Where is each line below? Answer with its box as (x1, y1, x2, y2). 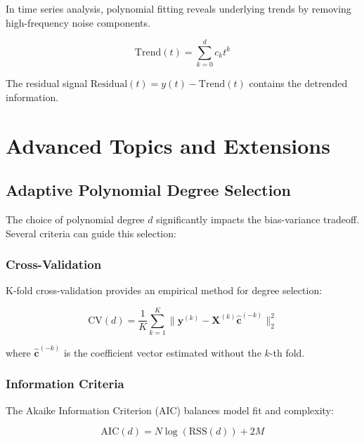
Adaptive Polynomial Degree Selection (6, 179, 291, 201)
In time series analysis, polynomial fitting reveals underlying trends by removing (6, 1, 351, 15)
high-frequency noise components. (6, 15, 150, 29)
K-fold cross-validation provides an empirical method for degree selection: (6, 283, 323, 298)
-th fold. (269, 345, 305, 359)
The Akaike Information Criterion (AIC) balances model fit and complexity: (6, 402, 334, 417)
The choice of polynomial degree (6, 212, 145, 227)
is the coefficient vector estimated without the (63, 345, 261, 359)
